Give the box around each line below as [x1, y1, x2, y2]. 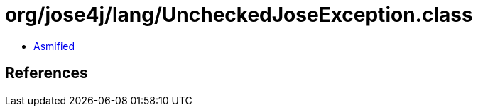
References [5, 64, 88, 82]
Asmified [33, 39, 75, 52]
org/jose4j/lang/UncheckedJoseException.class [5, 3, 473, 27]
